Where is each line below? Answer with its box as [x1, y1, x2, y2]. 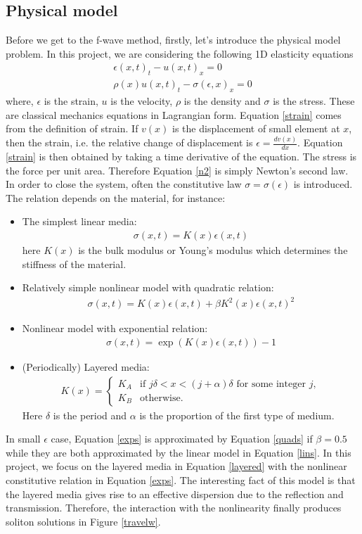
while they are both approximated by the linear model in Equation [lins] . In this [6, 445, 351, 459]
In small [6, 431, 41, 446]
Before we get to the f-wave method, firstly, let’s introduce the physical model [6, 32, 341, 47]
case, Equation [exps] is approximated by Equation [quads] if [51, 431, 313, 446]
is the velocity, [110, 94, 173, 108]
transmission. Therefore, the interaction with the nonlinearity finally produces [6, 500, 342, 515]
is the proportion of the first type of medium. [139, 407, 335, 422]
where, [6, 94, 34, 108]
